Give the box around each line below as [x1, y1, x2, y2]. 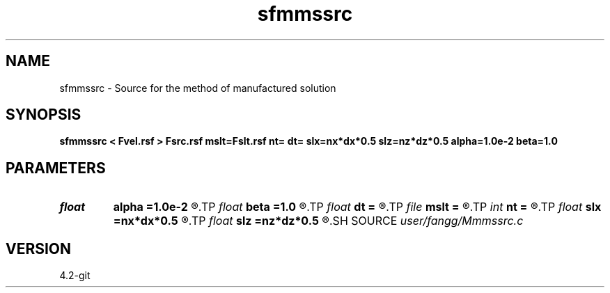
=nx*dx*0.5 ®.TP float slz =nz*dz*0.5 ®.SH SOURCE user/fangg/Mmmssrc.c [113, 214, 524, 228]
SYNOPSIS [6, 106, 81, 124]
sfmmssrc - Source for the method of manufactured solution [59, 81, 336, 94]
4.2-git [59, 269, 91, 282]
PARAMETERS [6, 159, 106, 177]
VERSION [6, 239, 72, 258]
